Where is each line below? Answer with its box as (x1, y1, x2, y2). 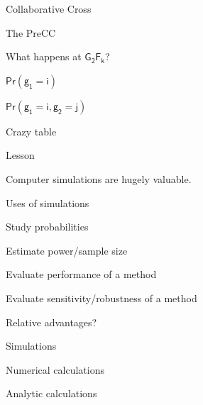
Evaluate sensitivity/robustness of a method (6, 290, 197, 305)
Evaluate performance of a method (6, 267, 157, 282)
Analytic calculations (6, 386, 97, 401)
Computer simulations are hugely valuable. (6, 171, 192, 186)
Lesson (6, 148, 35, 162)
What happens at (6, 49, 82, 64)
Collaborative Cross (6, 1, 92, 16)
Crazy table (6, 123, 57, 138)
